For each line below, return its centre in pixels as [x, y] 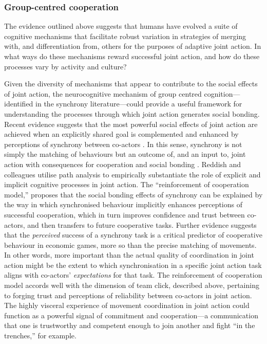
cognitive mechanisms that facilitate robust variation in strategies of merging [125, 36]
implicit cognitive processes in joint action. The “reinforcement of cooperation [127, 184]
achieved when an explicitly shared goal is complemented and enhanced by [121, 134]
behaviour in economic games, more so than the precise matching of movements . [130, 245]
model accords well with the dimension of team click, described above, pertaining [132, 285]
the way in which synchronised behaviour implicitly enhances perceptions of [123, 204]
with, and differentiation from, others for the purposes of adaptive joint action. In [133, 46]
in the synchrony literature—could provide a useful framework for [139, 104]
